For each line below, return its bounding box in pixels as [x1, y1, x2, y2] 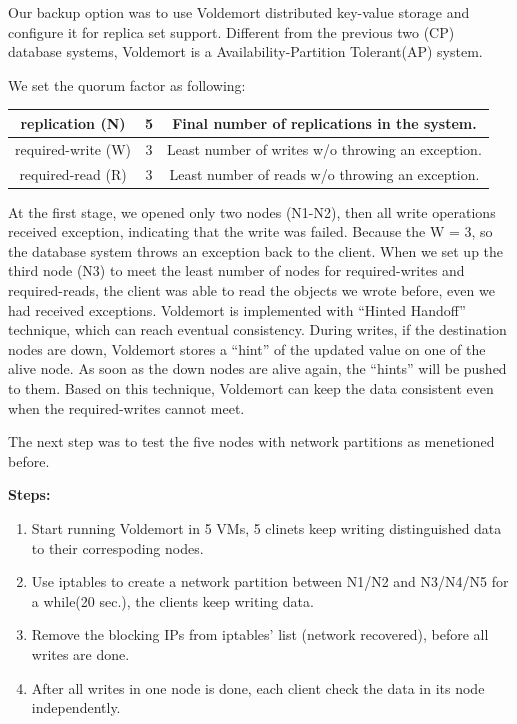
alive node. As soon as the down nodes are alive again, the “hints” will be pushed [8, 358, 507, 379]
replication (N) [20, 112, 126, 133]
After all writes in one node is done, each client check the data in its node [31, 677, 485, 698]
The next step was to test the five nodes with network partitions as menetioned [8, 431, 495, 452]
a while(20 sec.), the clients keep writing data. [31, 590, 314, 611]
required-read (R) [19, 163, 127, 184]
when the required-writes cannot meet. [8, 397, 245, 418]
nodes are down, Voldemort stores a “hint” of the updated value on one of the [8, 338, 486, 359]
